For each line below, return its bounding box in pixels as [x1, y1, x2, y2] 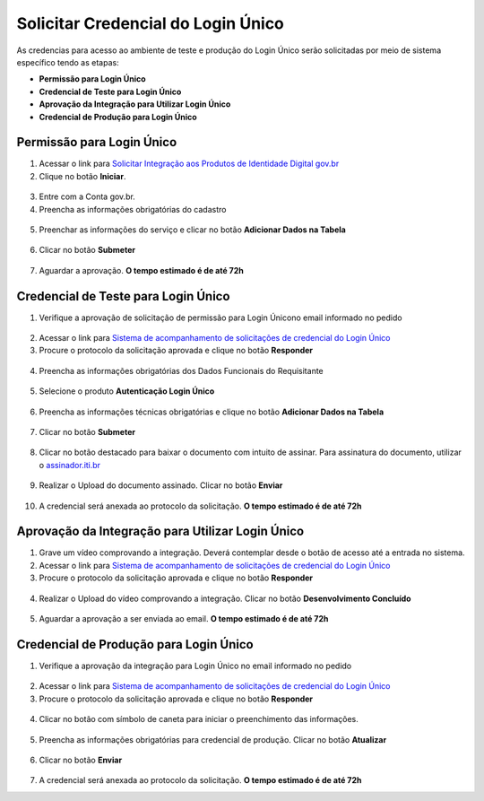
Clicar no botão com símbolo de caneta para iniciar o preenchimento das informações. [39, 714, 359, 725]
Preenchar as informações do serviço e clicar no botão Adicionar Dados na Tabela [39, 224, 347, 235]
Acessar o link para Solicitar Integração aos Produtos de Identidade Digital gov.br [39, 158, 340, 170]
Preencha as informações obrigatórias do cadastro [39, 204, 227, 214]
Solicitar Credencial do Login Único [16, 13, 284, 33]
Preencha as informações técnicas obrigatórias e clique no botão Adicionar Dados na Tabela [39, 406, 385, 417]
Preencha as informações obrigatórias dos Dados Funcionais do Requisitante [39, 365, 324, 376]
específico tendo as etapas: [16, 57, 120, 67]
